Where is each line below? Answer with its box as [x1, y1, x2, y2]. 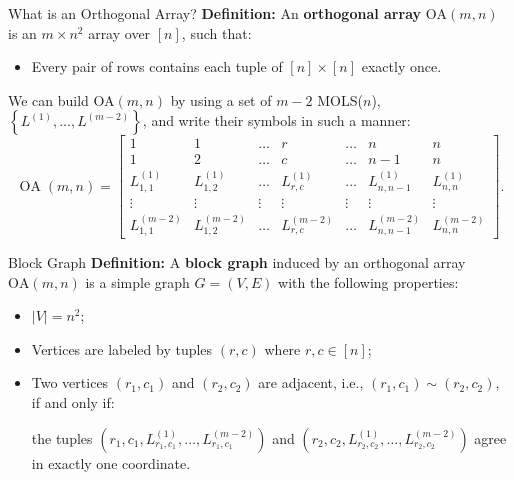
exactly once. [361, 56, 442, 77]
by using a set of [170, 89, 272, 110]
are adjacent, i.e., [258, 372, 364, 393]
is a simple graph [85, 271, 190, 292]
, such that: [181, 22, 252, 43]
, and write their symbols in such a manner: [142, 110, 411, 131]
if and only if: [31, 391, 115, 412]
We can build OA [8, 89, 115, 110]
